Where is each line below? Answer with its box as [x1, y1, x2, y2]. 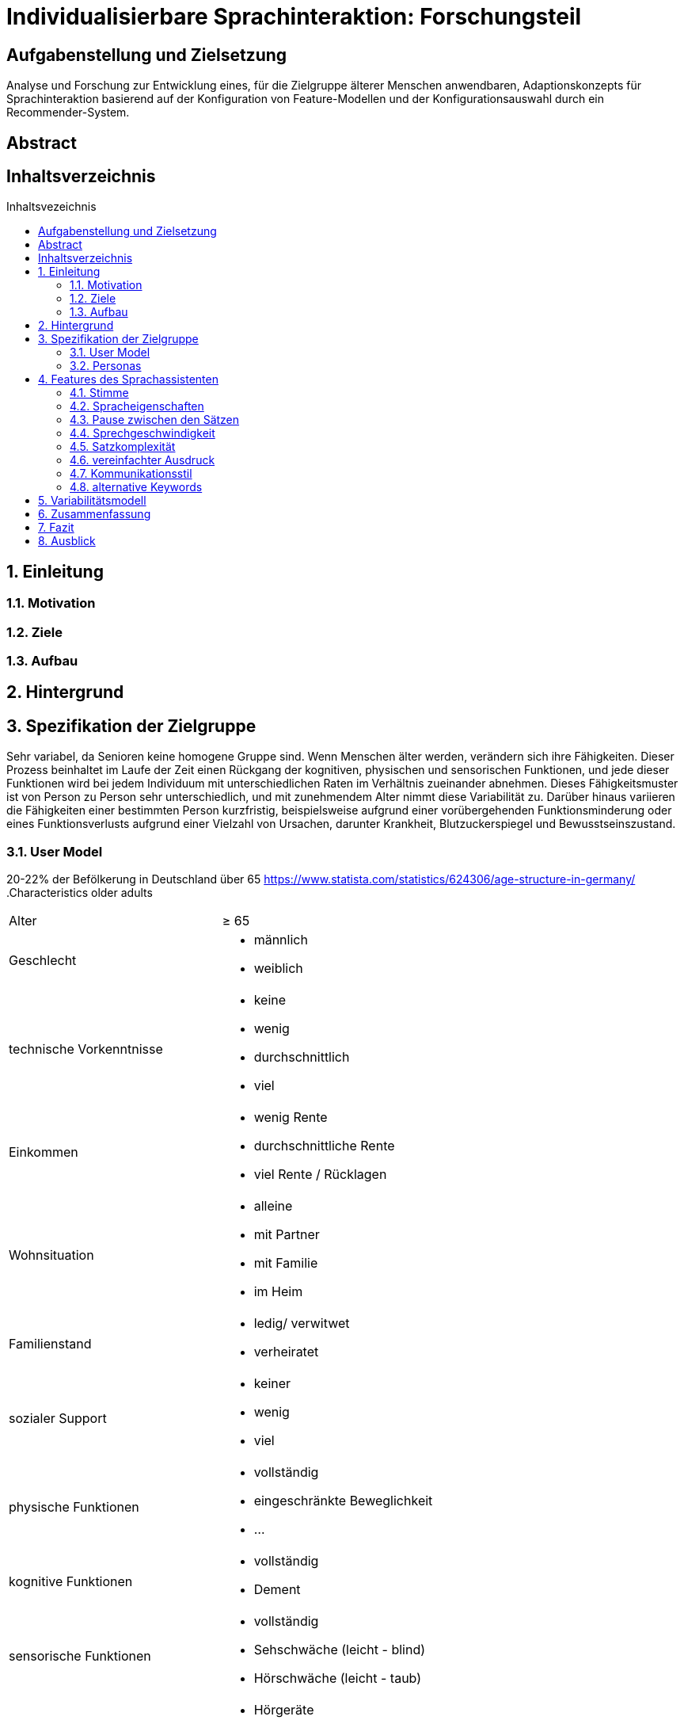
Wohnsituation [9, 1247, 94, 1264]
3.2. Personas [70, 359, 142, 373]
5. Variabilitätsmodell [38, 494, 146, 508]
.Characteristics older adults [6, 886, 153, 900]
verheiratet [253, 1344, 319, 1360]
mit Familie [253, 1255, 318, 1272]
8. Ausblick [38, 534, 96, 548]
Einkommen [9, 1144, 78, 1161]
